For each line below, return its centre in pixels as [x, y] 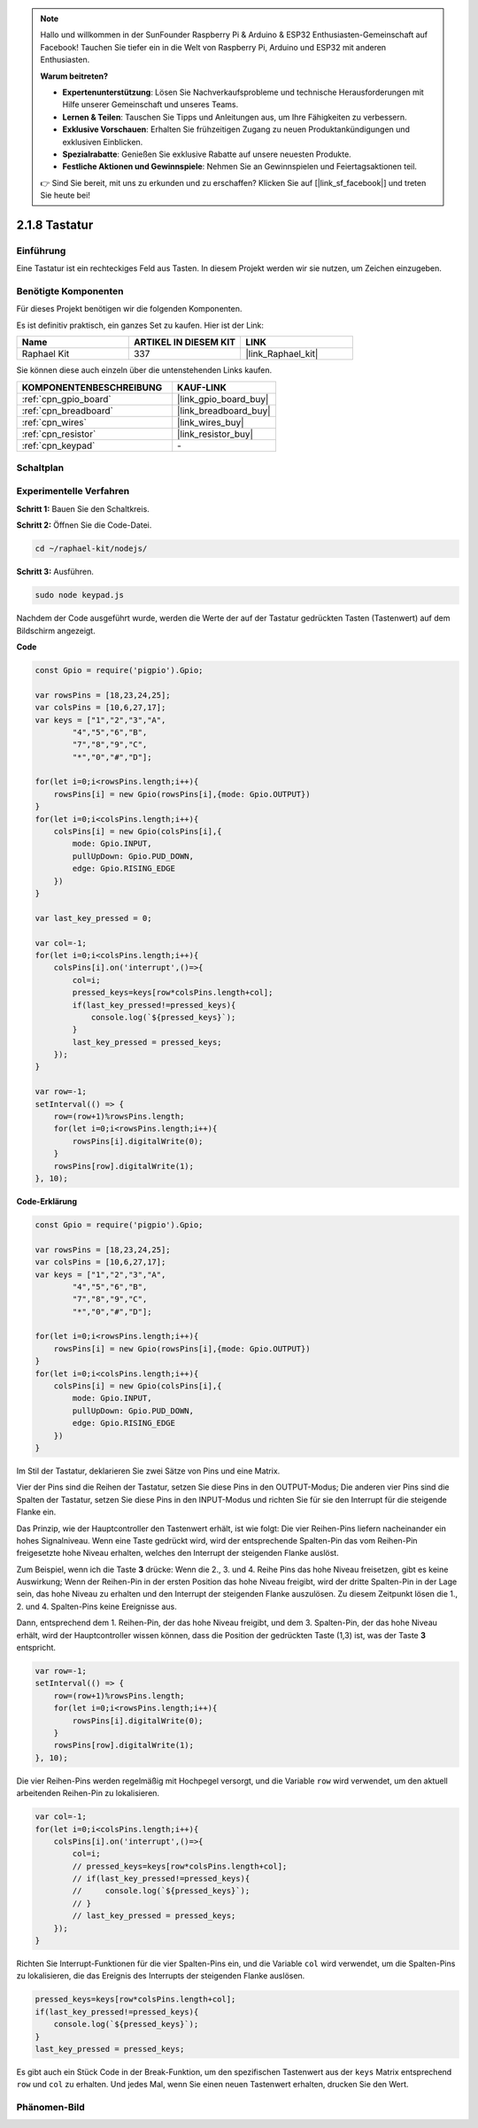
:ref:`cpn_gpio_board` [66, 399]
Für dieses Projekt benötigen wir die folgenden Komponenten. [129, 309]
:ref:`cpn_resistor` [59, 434]
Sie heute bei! [65, 196]
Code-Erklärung [47, 1201]
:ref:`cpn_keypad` [58, 445]
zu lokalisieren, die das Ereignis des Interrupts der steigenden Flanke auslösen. [161, 1976]
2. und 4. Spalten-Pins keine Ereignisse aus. [96, 1606]
